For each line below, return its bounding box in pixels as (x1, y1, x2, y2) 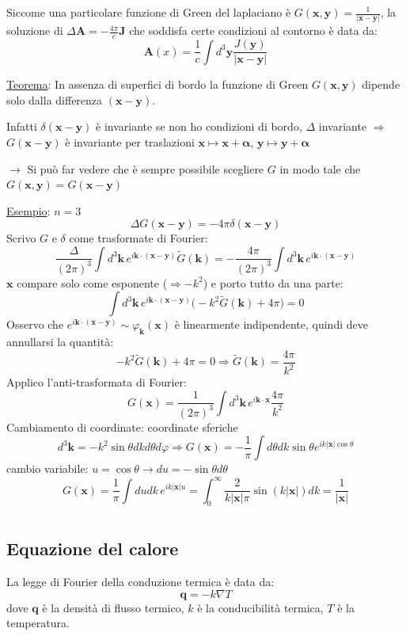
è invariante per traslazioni (65, 133, 195, 150)
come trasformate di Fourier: (69, 230, 208, 246)
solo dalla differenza (6, 91, 103, 108)
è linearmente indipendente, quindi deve (174, 316, 368, 333)
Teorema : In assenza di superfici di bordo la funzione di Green (6, 76, 309, 93)
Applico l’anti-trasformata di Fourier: (6, 374, 187, 390)
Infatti (6, 118, 37, 135)
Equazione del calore (6, 536, 179, 561)
